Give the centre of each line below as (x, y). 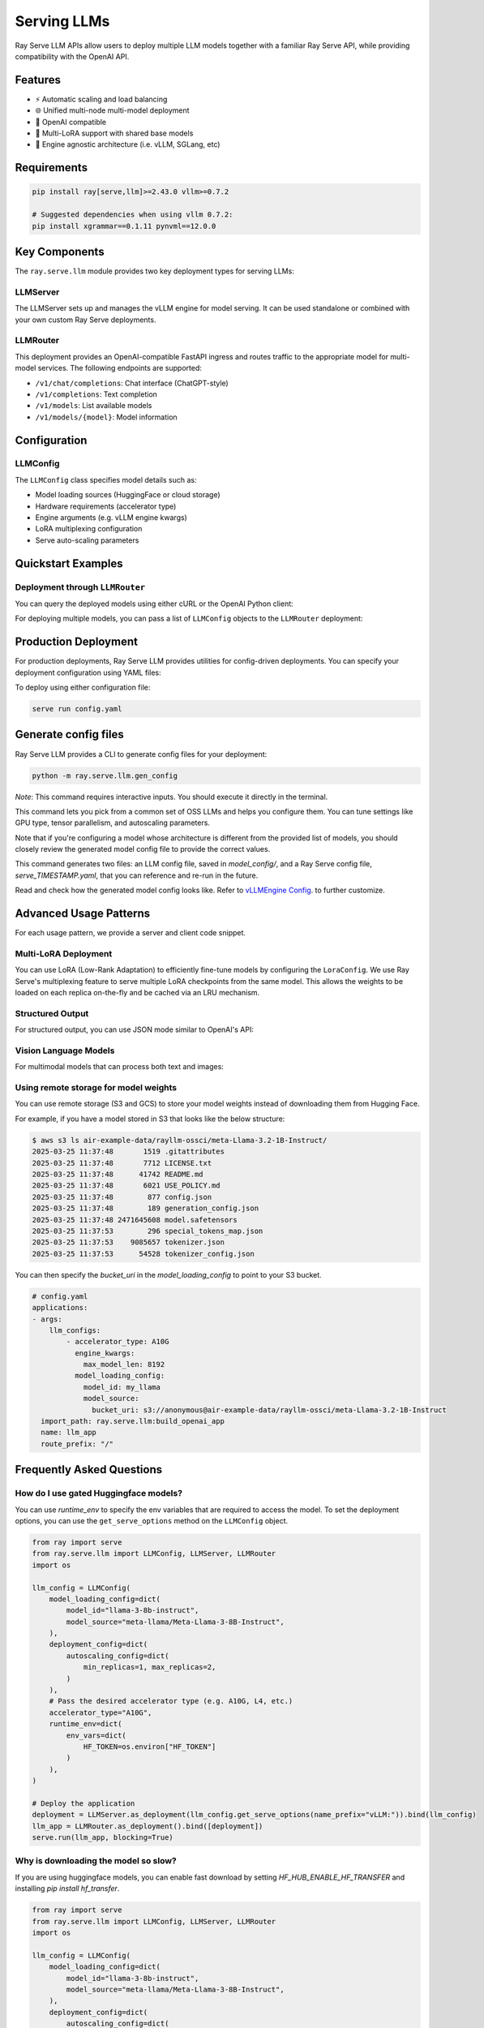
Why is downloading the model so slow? (96, 1861)
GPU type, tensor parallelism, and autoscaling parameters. (113, 823)
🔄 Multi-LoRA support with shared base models (114, 133)
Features (38, 80)
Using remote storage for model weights (96, 1088)
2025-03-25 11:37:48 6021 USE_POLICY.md (126, 1186)
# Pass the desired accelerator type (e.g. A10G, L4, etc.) (171, 1701)
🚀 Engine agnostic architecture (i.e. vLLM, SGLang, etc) (128, 144)
